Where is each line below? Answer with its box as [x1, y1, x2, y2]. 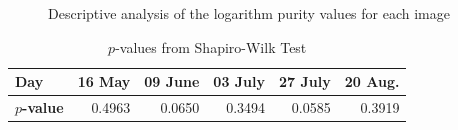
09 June [144, 71, 200, 92]
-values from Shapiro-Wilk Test [115, 36, 307, 57]
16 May [77, 71, 131, 92]
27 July [279, 71, 331, 92]
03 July [213, 71, 266, 92]
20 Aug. [344, 71, 400, 92]
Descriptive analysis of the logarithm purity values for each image [48, 3, 450, 23]
